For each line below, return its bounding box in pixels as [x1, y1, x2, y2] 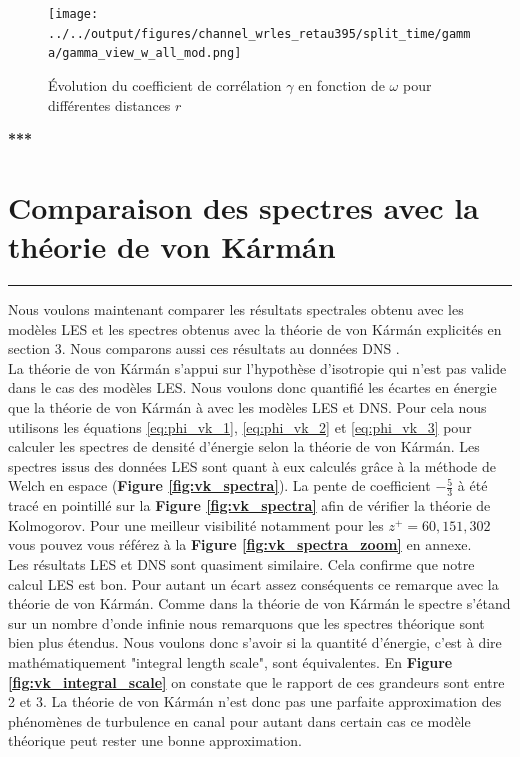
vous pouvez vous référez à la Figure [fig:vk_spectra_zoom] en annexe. [8, 534, 472, 555]
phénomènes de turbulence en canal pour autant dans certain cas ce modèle [8, 710, 471, 731]
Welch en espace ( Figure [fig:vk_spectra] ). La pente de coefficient [8, 475, 431, 496]
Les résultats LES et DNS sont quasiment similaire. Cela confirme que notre [8, 554, 475, 575]
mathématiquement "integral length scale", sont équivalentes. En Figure [8, 651, 453, 672]
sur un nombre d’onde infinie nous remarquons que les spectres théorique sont [8, 612, 485, 633]
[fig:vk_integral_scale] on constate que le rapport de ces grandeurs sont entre [8, 671, 505, 692]
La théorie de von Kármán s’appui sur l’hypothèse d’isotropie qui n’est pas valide [8, 357, 507, 378]
